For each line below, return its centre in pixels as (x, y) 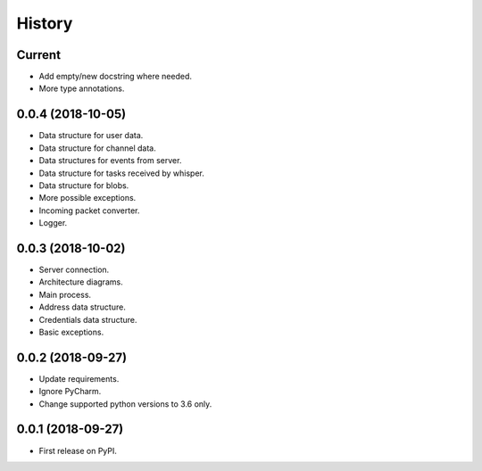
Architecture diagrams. (81, 282)
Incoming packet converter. (89, 211)
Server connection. (74, 269)
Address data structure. (83, 307)
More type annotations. (82, 88)
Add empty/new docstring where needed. (115, 77)
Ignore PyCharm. (70, 392)
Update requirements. (79, 378)
